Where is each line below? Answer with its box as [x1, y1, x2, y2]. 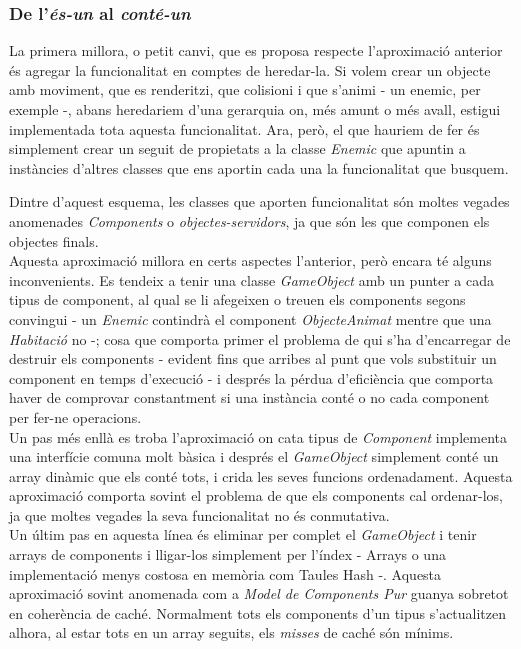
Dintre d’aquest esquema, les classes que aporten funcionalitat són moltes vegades [9, 191, 510, 212]
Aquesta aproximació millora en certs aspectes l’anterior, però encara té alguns [9, 250, 492, 271]
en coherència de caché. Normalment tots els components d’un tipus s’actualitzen [9, 602, 507, 623]
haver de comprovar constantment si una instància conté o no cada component [9, 387, 490, 408]
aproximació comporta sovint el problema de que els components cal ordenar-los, [9, 485, 503, 506]
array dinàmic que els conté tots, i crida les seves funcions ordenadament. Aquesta [9, 465, 513, 486]
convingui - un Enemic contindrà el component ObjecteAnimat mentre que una [9, 308, 492, 329]
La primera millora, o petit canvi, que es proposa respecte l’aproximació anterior [9, 40, 503, 61]
